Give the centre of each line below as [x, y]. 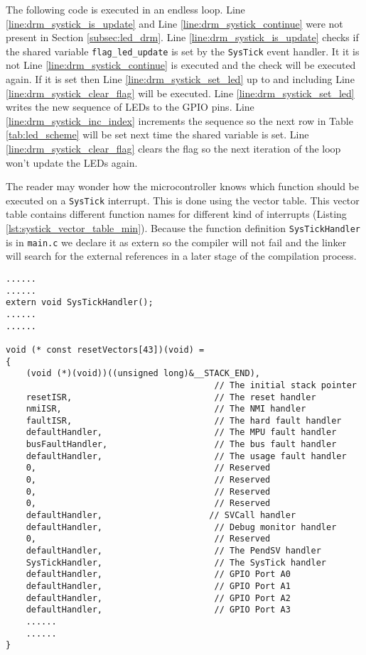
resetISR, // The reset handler [171, 397]
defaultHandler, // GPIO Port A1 [158, 586]
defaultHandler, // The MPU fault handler [181, 433]
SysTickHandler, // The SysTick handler [176, 562]
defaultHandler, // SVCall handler [161, 516]
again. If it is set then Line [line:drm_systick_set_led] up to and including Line [180, 79]
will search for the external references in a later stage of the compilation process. [181, 256]
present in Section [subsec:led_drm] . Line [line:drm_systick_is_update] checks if [182, 37]
